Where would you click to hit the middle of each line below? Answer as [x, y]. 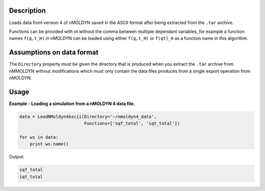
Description [27, 11]
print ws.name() [49, 144]
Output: [17, 157]
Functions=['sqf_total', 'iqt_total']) [132, 123]
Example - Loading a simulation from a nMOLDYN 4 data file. [72, 104]
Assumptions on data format [54, 52]
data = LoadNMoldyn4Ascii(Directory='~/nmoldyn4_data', [88, 116]
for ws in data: [39, 137]
